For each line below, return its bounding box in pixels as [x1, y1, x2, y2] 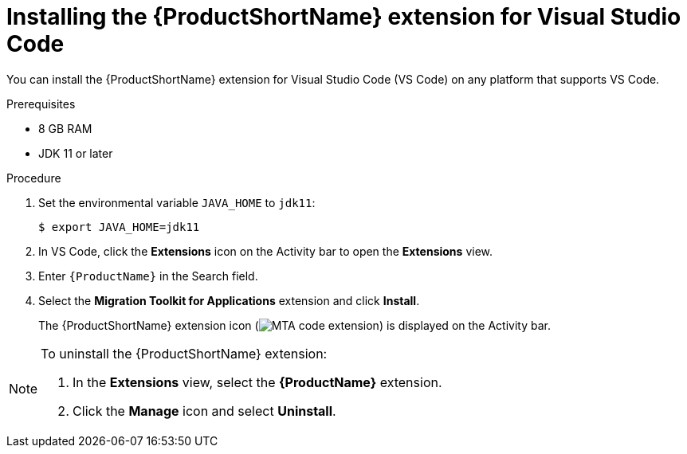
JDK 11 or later [38, 146, 113, 160]
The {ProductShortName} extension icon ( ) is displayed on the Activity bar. [38, 318, 551, 332]
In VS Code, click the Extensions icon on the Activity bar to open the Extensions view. [38, 244, 493, 258]
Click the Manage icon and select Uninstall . [73, 402, 336, 419]
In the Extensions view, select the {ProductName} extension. [73, 374, 442, 390]
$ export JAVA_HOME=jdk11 [38, 220, 200, 233]
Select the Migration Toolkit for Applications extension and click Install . [38, 293, 420, 307]
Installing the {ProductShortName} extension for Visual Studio [6, 3, 681, 30]
